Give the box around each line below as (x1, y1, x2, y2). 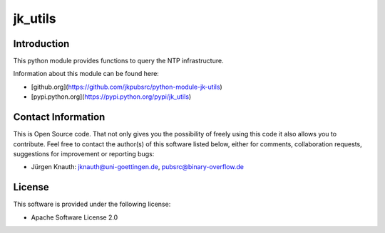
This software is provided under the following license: (13, 200, 171, 209)
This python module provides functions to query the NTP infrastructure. (13, 57, 224, 65)
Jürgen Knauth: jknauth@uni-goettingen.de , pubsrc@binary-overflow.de (31, 163, 244, 171)
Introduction (13, 38, 70, 50)
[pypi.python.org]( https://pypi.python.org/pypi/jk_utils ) (31, 92, 192, 101)
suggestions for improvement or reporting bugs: (13, 149, 155, 158)
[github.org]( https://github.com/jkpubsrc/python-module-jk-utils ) (31, 82, 222, 91)
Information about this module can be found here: (13, 70, 160, 78)
